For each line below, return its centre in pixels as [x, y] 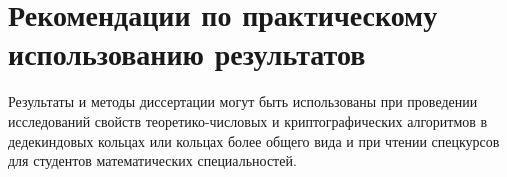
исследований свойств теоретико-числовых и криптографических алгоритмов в [248, 120]
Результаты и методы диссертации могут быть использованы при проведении [243, 101]
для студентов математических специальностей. [152, 160]
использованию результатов [187, 53]
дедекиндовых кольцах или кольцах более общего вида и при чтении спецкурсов [254, 140]
